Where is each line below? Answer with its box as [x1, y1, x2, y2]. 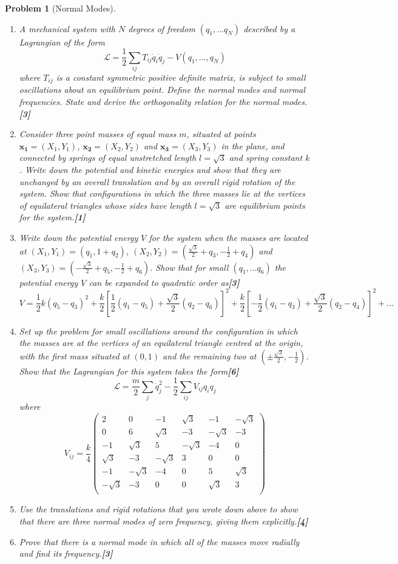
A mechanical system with [19, 22, 115, 35]
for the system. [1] [19, 211, 86, 223]
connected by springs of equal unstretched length [19, 151, 197, 164]
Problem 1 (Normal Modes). [5, 2, 116, 14]
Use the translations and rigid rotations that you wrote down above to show [19, 503, 298, 515]
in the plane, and [221, 139, 285, 152]
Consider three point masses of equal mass [19, 127, 177, 140]
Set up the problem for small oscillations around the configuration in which [19, 324, 298, 337]
